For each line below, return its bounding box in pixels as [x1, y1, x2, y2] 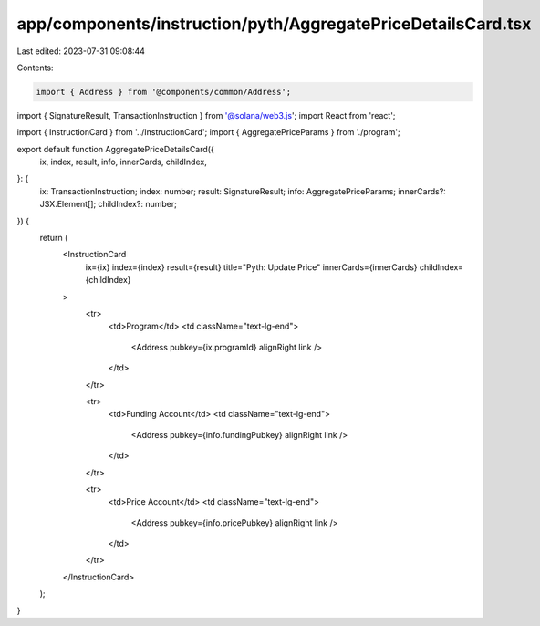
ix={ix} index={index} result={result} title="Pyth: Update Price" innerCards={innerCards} [85, 261, 419, 273]
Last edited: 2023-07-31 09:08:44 [16, 46, 146, 57]
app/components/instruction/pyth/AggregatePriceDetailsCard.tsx [16, 14, 532, 34]
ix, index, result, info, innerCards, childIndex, [39, 156, 207, 168]
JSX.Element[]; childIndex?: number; [39, 199, 177, 210]
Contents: [16, 62, 54, 73]
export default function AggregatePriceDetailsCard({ [16, 143, 214, 154]
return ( [39, 233, 68, 244]
